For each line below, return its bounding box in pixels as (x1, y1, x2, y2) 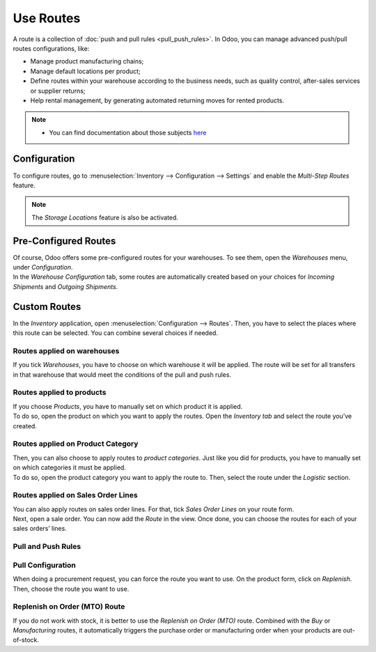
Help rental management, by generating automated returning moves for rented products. (30, 96, 285, 104)
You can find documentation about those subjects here (49, 128, 207, 137)
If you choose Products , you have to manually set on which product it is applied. (13, 402, 243, 410)
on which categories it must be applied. (13, 463, 127, 472)
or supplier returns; (30, 86, 86, 95)
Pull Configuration (13, 560, 77, 570)
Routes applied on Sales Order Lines (13, 490, 139, 500)
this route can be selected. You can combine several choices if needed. (13, 329, 219, 337)
